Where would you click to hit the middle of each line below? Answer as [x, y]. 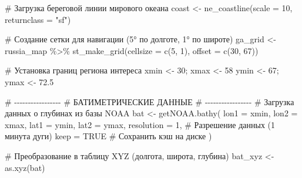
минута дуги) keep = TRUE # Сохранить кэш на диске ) [108, 136]
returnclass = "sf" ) [38, 19]
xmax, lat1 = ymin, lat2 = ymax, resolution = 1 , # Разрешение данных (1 [140, 124]
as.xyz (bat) [25, 167]
